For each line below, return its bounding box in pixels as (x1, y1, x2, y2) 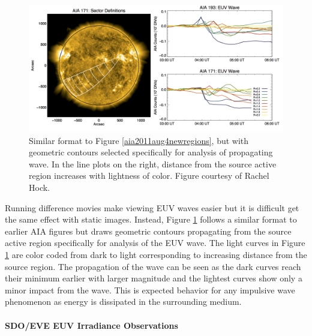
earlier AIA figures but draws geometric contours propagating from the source (5, 224, 292, 237)
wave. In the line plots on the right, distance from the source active (29, 157, 277, 170)
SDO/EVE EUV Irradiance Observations (5, 319, 178, 331)
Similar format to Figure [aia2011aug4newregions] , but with (29, 134, 249, 146)
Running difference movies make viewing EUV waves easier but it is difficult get (5, 201, 299, 214)
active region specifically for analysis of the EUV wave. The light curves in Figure (5, 236, 305, 249)
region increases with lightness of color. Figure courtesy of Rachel (29, 169, 269, 182)
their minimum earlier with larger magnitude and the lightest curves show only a (5, 272, 302, 284)
